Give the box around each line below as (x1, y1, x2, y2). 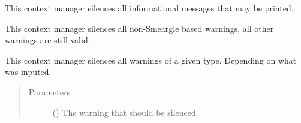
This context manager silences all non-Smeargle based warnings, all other (5, 22, 274, 34)
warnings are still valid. (5, 34, 91, 46)
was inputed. (5, 65, 52, 78)
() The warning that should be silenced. (52, 106, 198, 118)
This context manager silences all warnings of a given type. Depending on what (5, 53, 297, 66)
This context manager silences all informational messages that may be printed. (5, 2, 294, 14)
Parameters (28, 85, 70, 98)
